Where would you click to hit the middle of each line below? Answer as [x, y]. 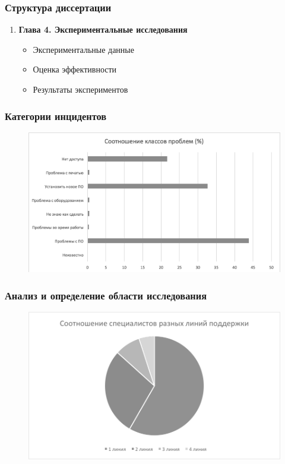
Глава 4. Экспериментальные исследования [103, 29]
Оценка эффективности [75, 69]
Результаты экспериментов [80, 89]
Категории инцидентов [56, 116]
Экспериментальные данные [83, 49]
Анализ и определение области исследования [106, 295]
